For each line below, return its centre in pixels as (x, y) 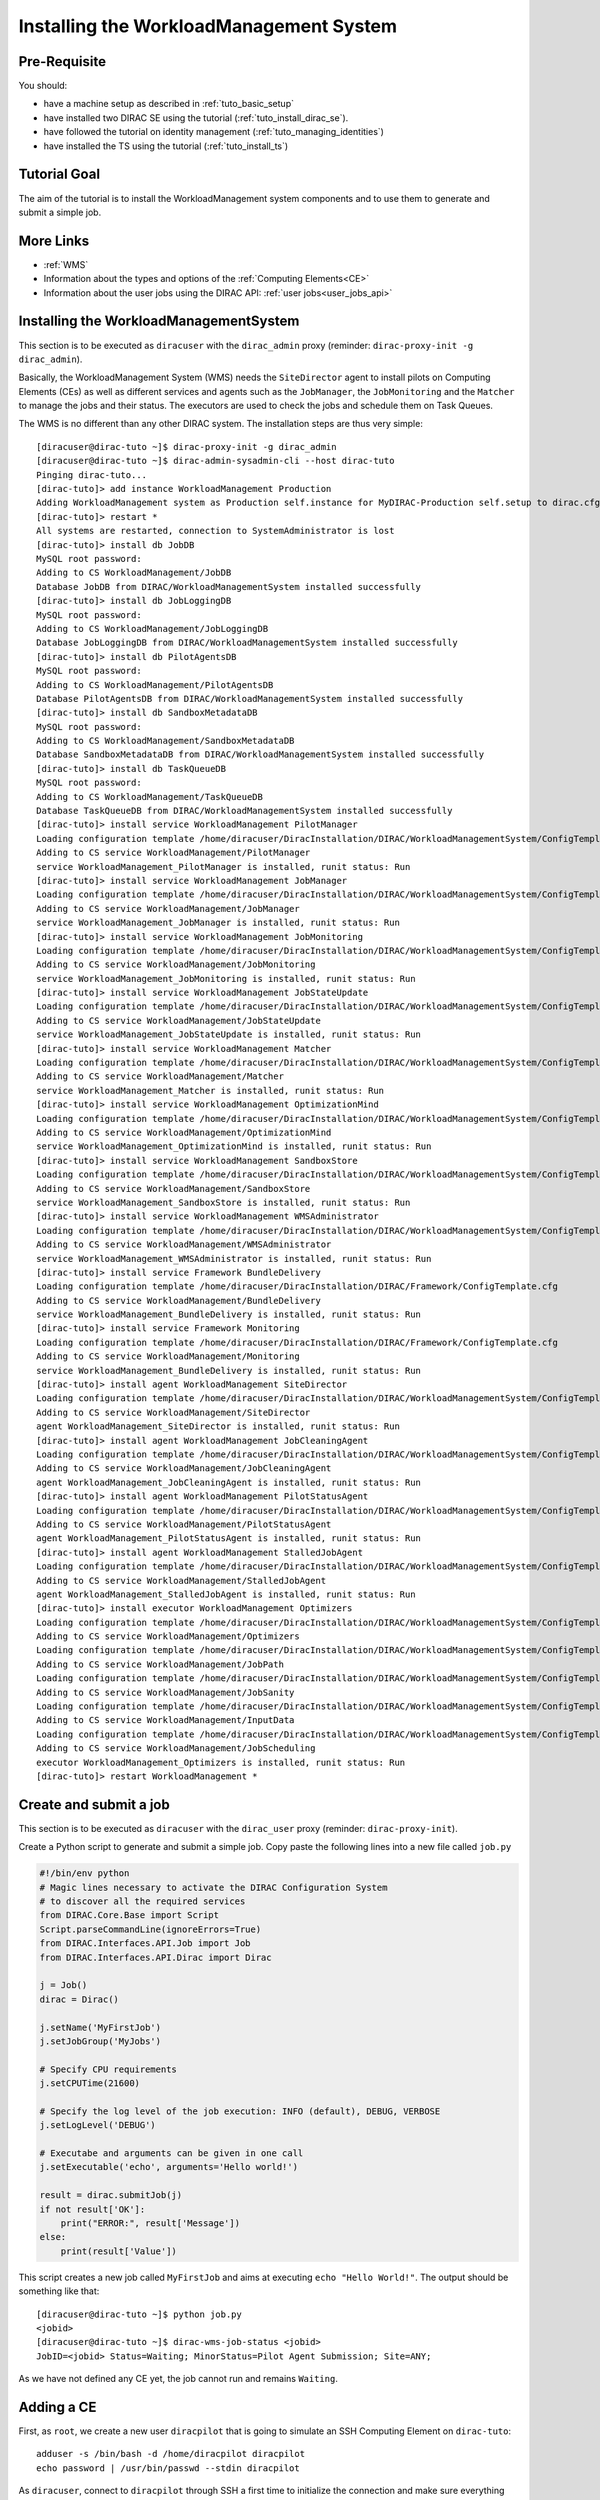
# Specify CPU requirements (108, 2069)
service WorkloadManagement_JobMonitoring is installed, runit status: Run (226, 978)
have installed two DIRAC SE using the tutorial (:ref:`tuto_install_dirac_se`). (196, 117)
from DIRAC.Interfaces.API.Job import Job (145, 1943)
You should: (43, 86)
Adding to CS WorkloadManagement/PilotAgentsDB (155, 684)
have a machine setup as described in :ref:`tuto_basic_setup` (169, 104)
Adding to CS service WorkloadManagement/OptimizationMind (184, 1132)
